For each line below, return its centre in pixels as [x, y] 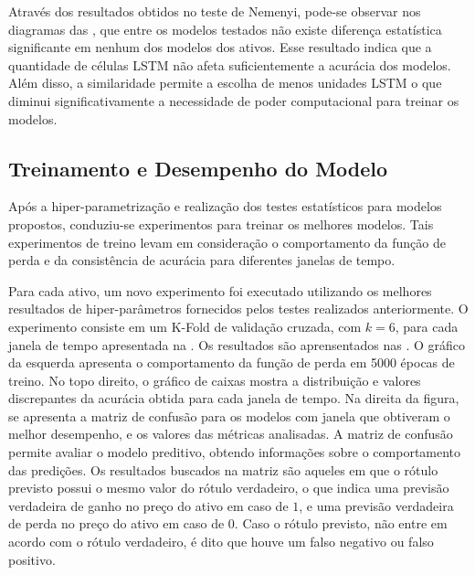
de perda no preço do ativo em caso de [116, 523]
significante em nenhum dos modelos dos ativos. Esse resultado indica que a [220, 47]
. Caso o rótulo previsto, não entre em [341, 523]
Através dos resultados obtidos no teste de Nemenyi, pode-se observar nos [215, 11]
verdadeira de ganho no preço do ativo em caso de [148, 505]
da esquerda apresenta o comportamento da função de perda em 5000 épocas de [232, 362]
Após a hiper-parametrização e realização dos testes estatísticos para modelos [225, 206]
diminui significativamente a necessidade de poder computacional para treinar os [234, 100]
